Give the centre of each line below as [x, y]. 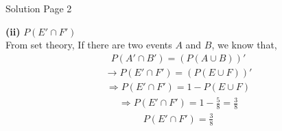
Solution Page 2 [39, 8]
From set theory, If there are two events [89, 45]
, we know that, [244, 45]
